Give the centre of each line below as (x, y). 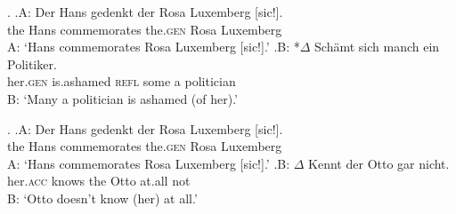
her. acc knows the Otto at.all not (99, 181)
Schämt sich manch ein (377, 47)
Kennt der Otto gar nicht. (379, 163)
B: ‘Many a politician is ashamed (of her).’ (123, 98)
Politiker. (32, 63)
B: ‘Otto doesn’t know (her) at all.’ (102, 198)
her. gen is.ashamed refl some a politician (122, 81)
